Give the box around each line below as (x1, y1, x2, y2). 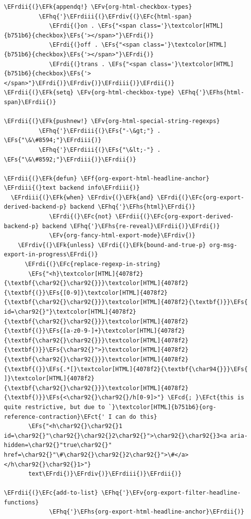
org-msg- (209, 241, 237, 249)
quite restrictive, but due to (4, 403, 105, 411)
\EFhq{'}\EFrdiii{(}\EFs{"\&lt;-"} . (38, 146, 161, 153)
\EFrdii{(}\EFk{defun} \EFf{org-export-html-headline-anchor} (4, 175, 210, 182)
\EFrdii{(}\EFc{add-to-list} (4, 489, 98, 497)
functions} (4, 499, 39, 506)
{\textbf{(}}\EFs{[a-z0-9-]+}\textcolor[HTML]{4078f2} (4, 327, 185, 335)
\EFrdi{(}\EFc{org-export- (157, 194, 244, 201)
